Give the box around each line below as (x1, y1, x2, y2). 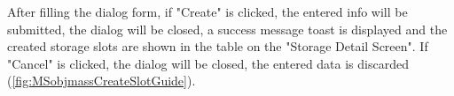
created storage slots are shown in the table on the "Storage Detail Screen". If (7, 37, 428, 55)
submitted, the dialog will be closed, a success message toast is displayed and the (7, 19, 448, 38)
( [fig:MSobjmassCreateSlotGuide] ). (7, 71, 196, 90)
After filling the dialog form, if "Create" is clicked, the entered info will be (7, 3, 408, 20)
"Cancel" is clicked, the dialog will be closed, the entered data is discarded (7, 54, 409, 72)
